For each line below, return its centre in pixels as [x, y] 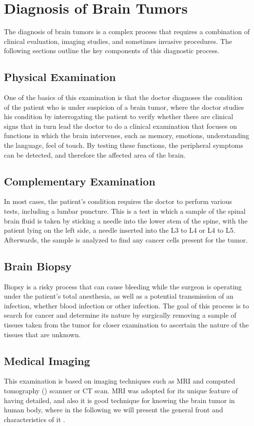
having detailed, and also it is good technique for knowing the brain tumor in [119, 400]
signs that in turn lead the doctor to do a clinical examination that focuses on [120, 126]
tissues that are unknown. [42, 334]
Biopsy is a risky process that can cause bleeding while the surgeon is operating [123, 286]
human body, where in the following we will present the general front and [114, 410]
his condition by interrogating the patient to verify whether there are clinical [119, 116]
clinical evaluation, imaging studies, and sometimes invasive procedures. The [118, 41]
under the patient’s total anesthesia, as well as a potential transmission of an [119, 296]
